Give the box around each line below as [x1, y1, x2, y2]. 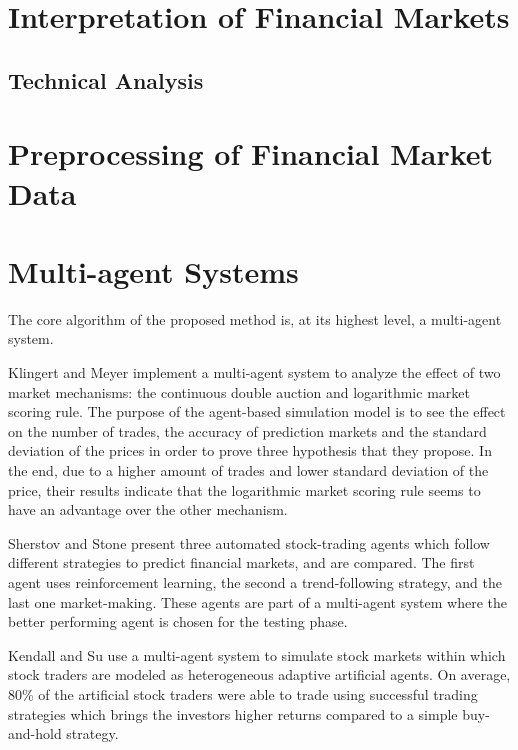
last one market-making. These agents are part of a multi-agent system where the [8, 591, 508, 612]
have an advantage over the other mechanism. [8, 499, 288, 520]
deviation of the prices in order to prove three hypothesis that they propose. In [8, 440, 492, 461]
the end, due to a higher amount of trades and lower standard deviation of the [8, 460, 489, 480]
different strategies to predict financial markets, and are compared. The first [8, 552, 475, 573]
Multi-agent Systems [8, 250, 299, 291]
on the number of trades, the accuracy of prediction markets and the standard [8, 420, 487, 441]
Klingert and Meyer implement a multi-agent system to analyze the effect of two [8, 362, 501, 383]
